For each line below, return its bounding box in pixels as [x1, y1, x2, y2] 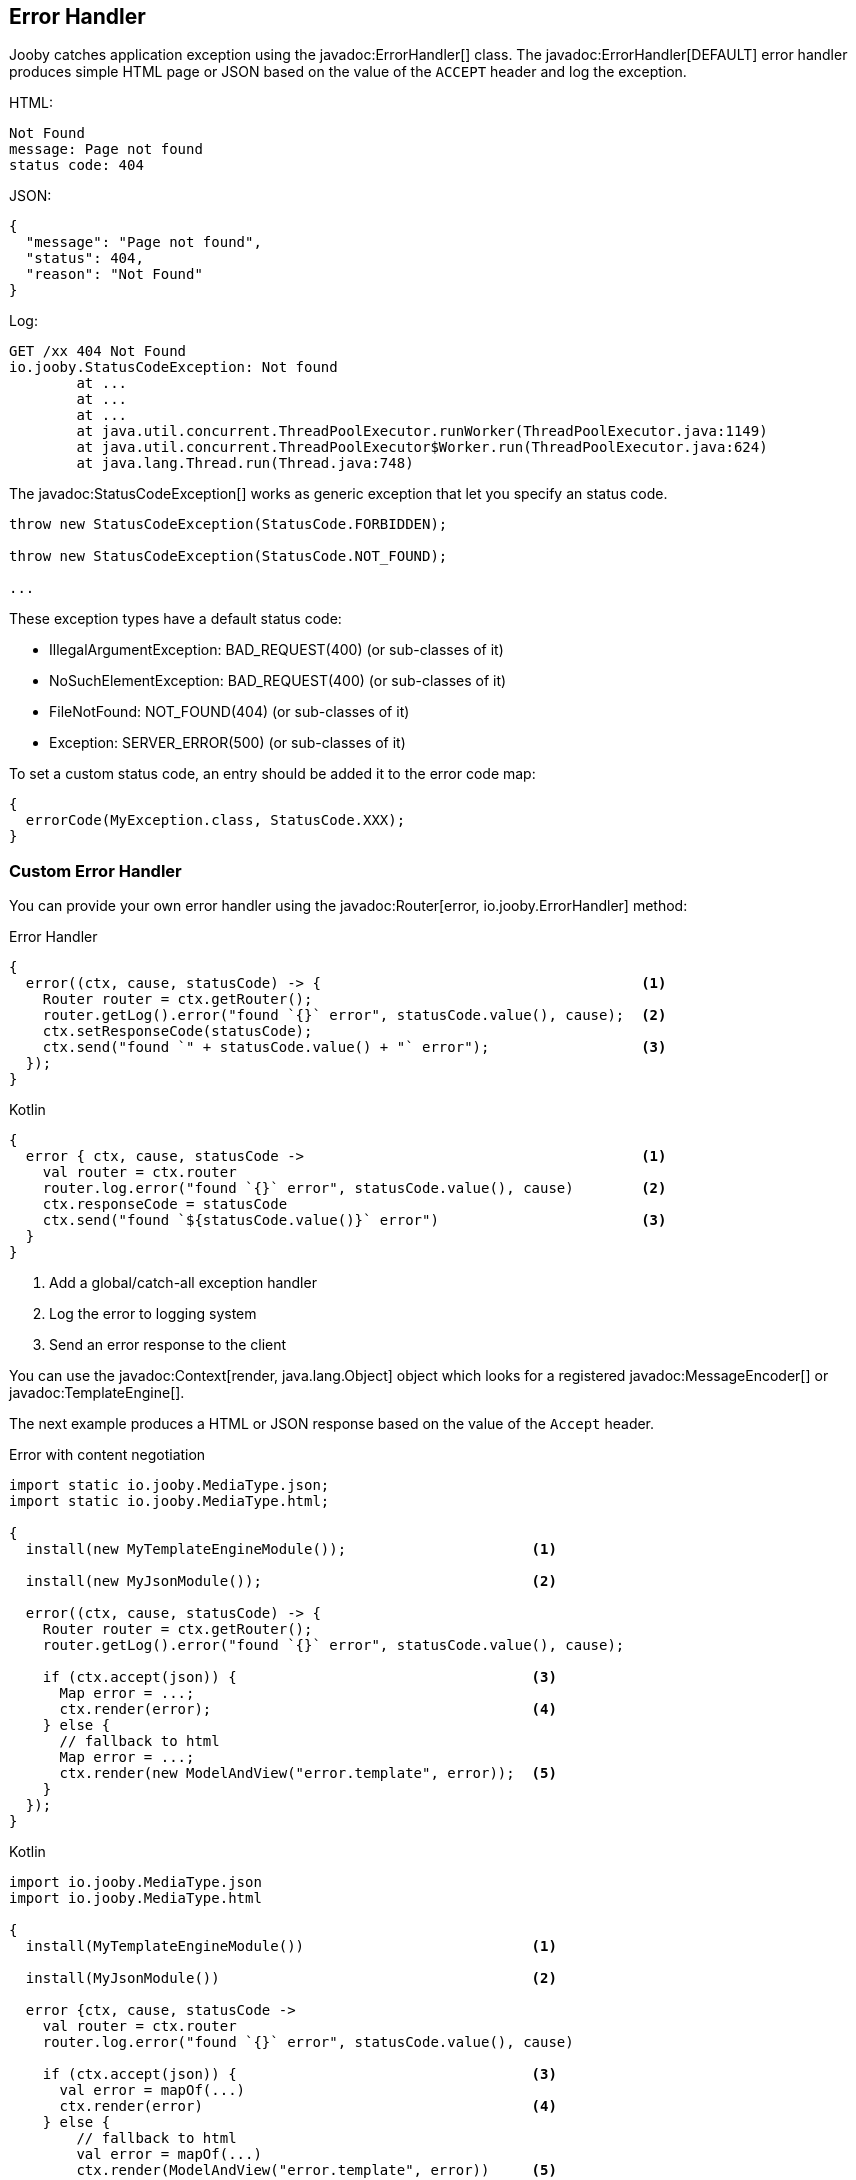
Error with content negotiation [9, 1446, 206, 1464]
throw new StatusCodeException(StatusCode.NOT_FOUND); [9, 548, 448, 565]
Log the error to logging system [49, 1305, 257, 1323]
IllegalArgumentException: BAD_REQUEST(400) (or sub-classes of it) [49, 641, 504, 659]
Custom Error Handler [9, 860, 182, 881]
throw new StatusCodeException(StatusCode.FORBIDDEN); [9, 516, 448, 533]
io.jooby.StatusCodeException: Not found [9, 359, 338, 376]
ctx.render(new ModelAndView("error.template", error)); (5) [59, 1765, 557, 1782]
